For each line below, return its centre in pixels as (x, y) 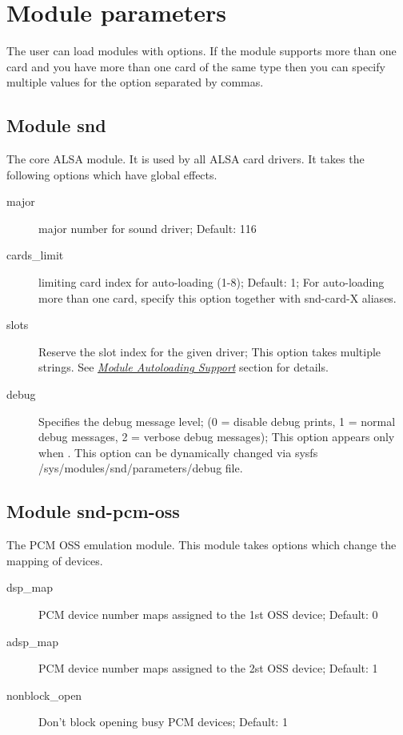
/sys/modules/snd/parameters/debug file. (141, 468)
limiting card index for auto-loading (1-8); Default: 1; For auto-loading (211, 282)
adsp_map (33, 641)
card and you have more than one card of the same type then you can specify (196, 66)
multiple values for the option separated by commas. (135, 82)
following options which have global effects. (112, 174)
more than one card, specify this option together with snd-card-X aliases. (217, 297)
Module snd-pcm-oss (93, 511)
